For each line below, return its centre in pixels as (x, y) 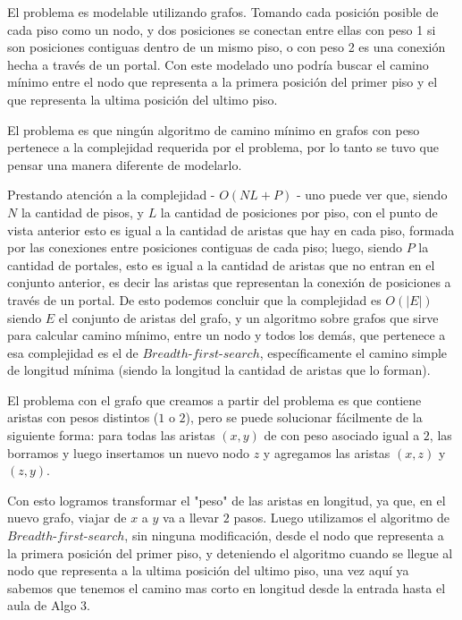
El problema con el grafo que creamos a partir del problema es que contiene (214, 399)
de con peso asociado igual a (342, 435)
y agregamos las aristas (327, 452)
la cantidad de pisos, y (82, 212)
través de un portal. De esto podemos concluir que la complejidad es (194, 299)
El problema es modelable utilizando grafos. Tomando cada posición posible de (223, 12)
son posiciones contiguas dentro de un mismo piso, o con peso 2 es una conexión (227, 47)
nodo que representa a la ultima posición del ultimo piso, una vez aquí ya (208, 570)
